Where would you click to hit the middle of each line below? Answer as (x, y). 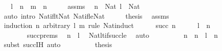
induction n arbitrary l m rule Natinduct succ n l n (107, 25)
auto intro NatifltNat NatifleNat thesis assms (86, 15)
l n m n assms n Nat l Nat (75, 6)
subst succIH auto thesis (58, 44)
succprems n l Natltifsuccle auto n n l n (122, 35)
